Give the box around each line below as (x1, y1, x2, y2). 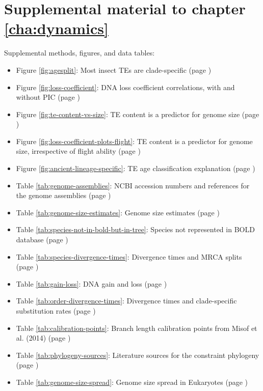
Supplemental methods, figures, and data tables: (4, 47, 155, 58)
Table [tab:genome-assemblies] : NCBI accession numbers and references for (16, 180, 250, 190)
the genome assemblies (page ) (16, 190, 111, 201)
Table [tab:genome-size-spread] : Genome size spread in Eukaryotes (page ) (16, 376, 248, 387)
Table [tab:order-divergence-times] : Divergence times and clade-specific (16, 295, 237, 306)
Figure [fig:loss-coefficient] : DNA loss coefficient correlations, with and (16, 81, 235, 92)
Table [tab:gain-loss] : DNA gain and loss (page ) (16, 278, 167, 289)
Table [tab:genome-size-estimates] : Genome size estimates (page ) (16, 207, 220, 217)
